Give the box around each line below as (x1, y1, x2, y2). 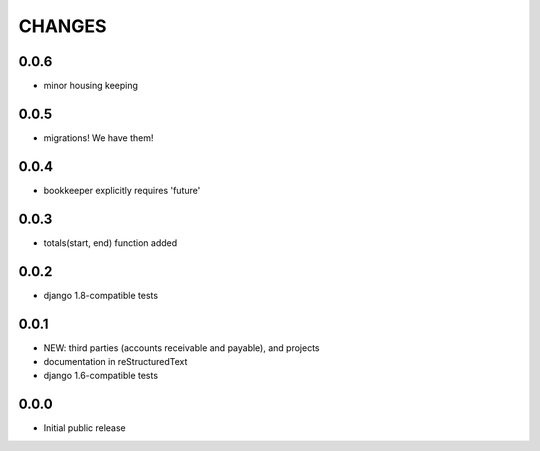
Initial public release (43, 422, 127, 434)
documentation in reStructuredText (43, 355, 188, 367)
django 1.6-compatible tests (43, 370, 159, 382)
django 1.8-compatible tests (43, 289, 159, 301)
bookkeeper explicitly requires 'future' (43, 184, 201, 196)
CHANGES (18, 15, 107, 37)
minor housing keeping (43, 80, 139, 92)
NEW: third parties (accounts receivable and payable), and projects (43, 341, 320, 354)
